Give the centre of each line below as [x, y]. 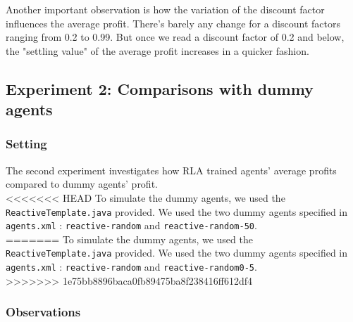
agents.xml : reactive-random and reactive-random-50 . [131, 225]
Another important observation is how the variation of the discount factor [165, 9]
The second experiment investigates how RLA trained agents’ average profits [171, 170]
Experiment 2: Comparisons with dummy [160, 88]
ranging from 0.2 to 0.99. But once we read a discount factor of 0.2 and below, [175, 37]
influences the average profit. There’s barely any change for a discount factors [173, 23]
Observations [43, 312]
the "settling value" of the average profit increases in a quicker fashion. [157, 50]
